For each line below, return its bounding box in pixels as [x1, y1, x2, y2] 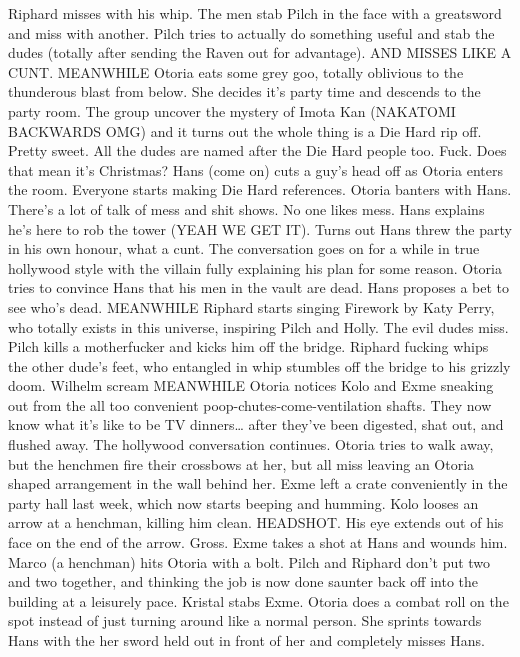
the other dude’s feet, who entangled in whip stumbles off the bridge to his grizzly [8, 355, 511, 376]
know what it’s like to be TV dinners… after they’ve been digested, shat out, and [8, 414, 504, 435]
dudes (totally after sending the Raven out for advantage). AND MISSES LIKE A [8, 42, 512, 63]
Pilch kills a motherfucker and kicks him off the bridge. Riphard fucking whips [8, 336, 489, 357]
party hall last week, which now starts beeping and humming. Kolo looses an [8, 492, 479, 513]
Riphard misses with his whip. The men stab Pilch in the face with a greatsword [8, 3, 502, 23]
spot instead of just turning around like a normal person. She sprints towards [8, 610, 482, 631]
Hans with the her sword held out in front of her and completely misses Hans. [8, 630, 485, 650]
